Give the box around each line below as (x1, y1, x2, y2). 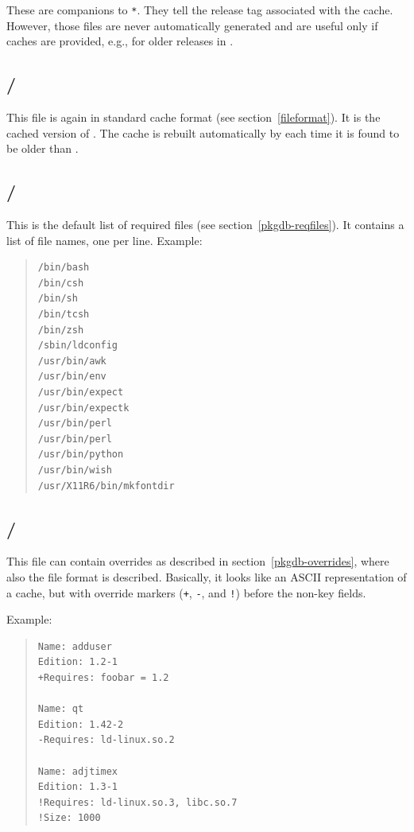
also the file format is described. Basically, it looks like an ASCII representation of (6, 568, 407, 585)
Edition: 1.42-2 (37, 718, 124, 730)
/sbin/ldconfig (37, 340, 118, 352)
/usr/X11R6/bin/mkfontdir (37, 480, 175, 492)
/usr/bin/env (37, 371, 106, 383)
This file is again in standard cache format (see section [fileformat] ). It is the (6, 109, 381, 126)
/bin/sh (37, 293, 78, 305)
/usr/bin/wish (37, 464, 112, 476)
